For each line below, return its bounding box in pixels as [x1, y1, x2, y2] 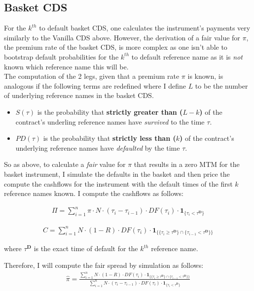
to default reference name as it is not [131, 51, 243, 62]
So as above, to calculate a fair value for [4, 159, 126, 169]
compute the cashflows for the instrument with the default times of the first [4, 178, 233, 189]
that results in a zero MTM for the [134, 159, 240, 169]
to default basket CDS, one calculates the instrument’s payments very [39, 23, 251, 33]
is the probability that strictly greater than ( [37, 106, 183, 117]
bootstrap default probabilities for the [4, 51, 119, 62]
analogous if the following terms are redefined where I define [4, 80, 186, 91]
